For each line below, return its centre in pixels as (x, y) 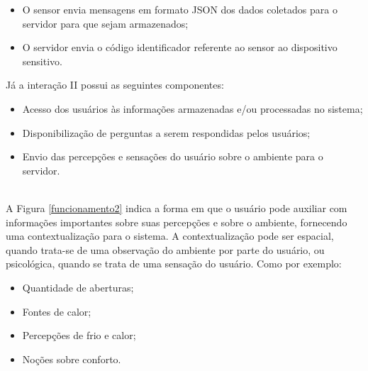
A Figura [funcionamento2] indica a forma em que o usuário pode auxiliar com (177, 207)
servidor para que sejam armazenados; (105, 23)
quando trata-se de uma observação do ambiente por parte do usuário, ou (165, 249)
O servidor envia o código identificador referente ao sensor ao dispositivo (180, 47)
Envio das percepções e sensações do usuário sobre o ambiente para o (173, 156)
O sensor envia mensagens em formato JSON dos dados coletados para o (180, 9)
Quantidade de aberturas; (78, 287)
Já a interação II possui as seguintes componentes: (115, 85)
